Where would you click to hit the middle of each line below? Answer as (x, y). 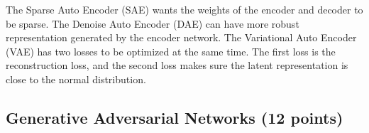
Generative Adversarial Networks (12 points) (175, 117)
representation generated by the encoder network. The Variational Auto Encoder (181, 37)
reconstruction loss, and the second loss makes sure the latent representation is (177, 65)
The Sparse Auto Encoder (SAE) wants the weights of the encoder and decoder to (184, 9)
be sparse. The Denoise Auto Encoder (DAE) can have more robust (153, 23)
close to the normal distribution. (76, 79)
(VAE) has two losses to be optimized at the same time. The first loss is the (171, 51)
